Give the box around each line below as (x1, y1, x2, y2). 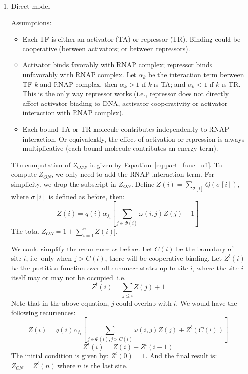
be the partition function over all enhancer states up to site (11, 263, 188, 272)
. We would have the (176, 298, 237, 308)
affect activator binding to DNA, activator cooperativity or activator (22, 98, 228, 108)
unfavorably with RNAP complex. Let (22, 69, 136, 79)
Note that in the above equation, (11, 298, 109, 308)
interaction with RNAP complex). (22, 107, 124, 118)
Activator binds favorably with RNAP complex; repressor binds (22, 60, 212, 70)
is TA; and (153, 79, 186, 89)
